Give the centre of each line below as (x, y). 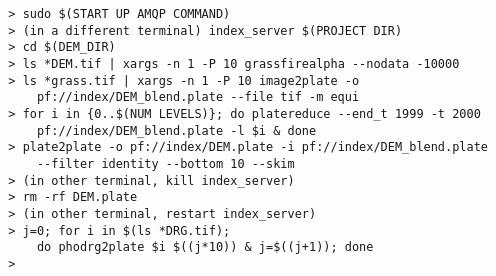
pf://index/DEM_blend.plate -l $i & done (176, 130)
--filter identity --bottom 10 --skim (165, 163)
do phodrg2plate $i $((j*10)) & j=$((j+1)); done (205, 247)
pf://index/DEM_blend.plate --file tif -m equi (198, 97)
